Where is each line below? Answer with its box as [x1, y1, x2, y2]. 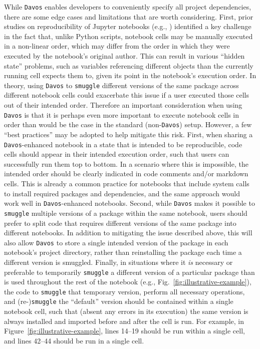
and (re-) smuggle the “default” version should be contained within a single [4, 296, 233, 306]
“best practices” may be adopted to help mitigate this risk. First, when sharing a [4, 129, 253, 139]
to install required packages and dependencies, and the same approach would [4, 188, 240, 198]
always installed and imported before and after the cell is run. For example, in [4, 315, 244, 326]
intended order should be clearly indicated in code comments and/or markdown [4, 168, 248, 179]
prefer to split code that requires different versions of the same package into [4, 217, 236, 228]
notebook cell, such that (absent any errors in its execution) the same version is [4, 306, 248, 316]
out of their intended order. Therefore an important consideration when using [4, 100, 242, 110]
